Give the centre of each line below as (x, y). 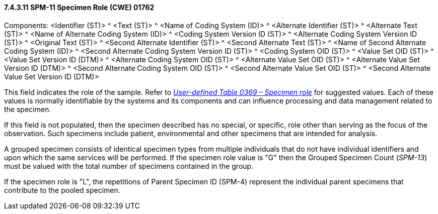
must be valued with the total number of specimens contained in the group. (129, 166)
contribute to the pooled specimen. (62, 190)
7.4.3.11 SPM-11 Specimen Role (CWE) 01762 (79, 7)
